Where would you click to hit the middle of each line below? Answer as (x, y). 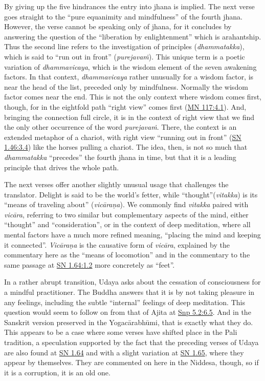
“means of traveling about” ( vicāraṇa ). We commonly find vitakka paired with (126, 204)
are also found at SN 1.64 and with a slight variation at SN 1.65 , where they (124, 352)
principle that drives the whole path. (62, 167)
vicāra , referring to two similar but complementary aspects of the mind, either (126, 214)
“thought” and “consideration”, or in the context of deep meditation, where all (127, 224)
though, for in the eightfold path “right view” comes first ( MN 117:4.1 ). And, (125, 106)
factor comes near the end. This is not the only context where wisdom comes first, (133, 97)
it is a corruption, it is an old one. (57, 372)
